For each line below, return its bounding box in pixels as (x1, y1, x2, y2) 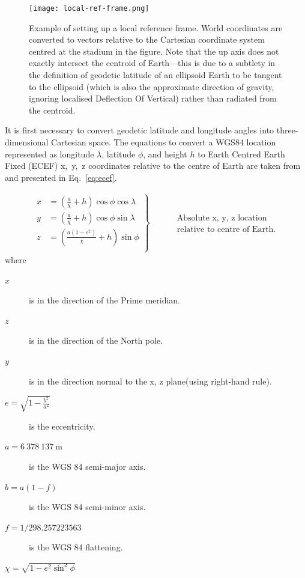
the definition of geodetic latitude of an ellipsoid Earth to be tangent (29, 68, 282, 81)
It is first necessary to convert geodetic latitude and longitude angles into (5, 124, 274, 136)
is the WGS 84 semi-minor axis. (29, 500, 146, 513)
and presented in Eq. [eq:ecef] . (5, 171, 117, 183)
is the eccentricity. (29, 419, 95, 432)
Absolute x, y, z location (177, 213, 267, 222)
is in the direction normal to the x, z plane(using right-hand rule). (29, 374, 272, 387)
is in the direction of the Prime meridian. (29, 294, 181, 306)
